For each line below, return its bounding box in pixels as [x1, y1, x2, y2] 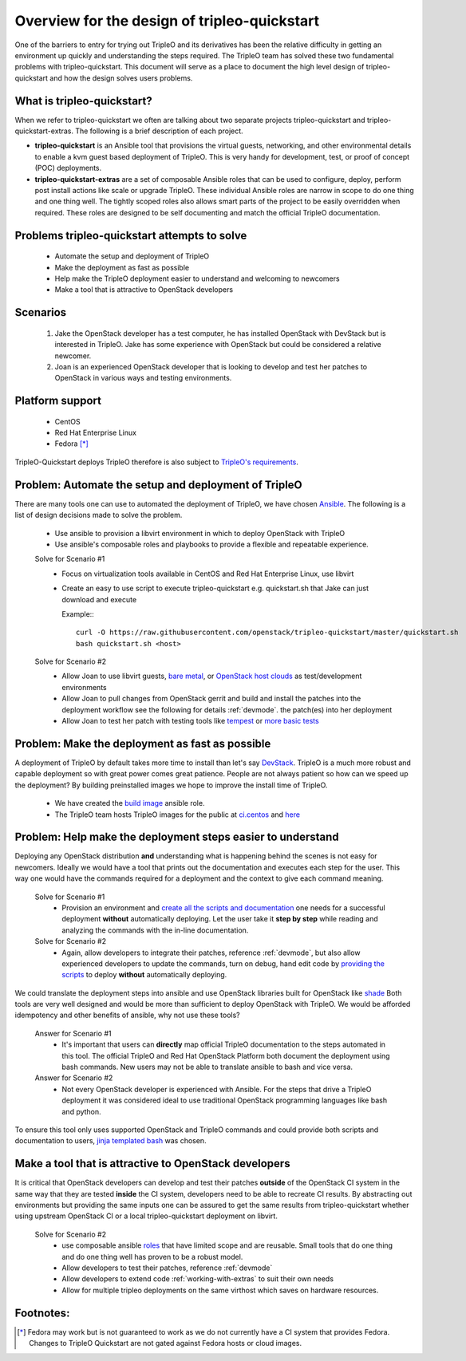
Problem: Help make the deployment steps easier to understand [14, 830, 339, 844]
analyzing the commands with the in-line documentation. [61, 925, 249, 935]
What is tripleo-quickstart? [14, 94, 152, 108]
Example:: [61, 609, 95, 618]
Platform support [14, 394, 101, 408]
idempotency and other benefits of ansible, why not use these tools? [14, 1010, 241, 1020]
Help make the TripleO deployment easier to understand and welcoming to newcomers [54, 274, 340, 283]
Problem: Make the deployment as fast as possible [14, 736, 271, 750]
